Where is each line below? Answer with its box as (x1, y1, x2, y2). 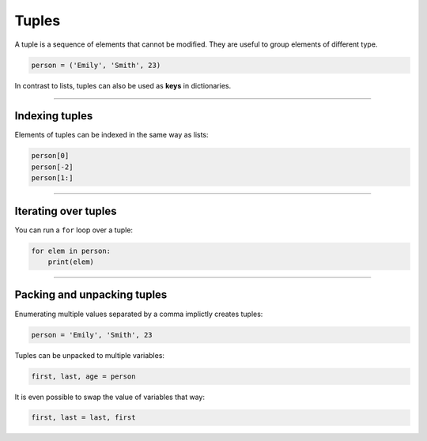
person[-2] (31, 162, 74, 171)
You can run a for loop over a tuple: (14, 225, 134, 235)
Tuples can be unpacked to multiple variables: (14, 350, 165, 360)
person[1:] (31, 174, 74, 183)
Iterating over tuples (14, 204, 118, 217)
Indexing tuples (14, 109, 93, 122)
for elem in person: (31, 246, 111, 255)
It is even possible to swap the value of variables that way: (14, 392, 206, 401)
